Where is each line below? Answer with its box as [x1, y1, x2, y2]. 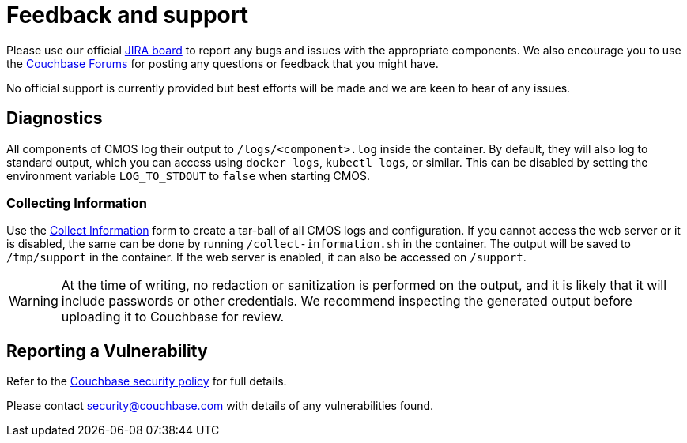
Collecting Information [6, 194, 148, 211]
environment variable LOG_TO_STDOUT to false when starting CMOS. [6, 168, 371, 182]
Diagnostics [6, 108, 103, 129]
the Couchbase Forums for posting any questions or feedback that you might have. [6, 56, 439, 70]
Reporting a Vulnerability [6, 340, 208, 361]
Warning [9, 293, 59, 310]
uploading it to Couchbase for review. [61, 309, 285, 325]
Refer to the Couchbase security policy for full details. [6, 374, 287, 389]
